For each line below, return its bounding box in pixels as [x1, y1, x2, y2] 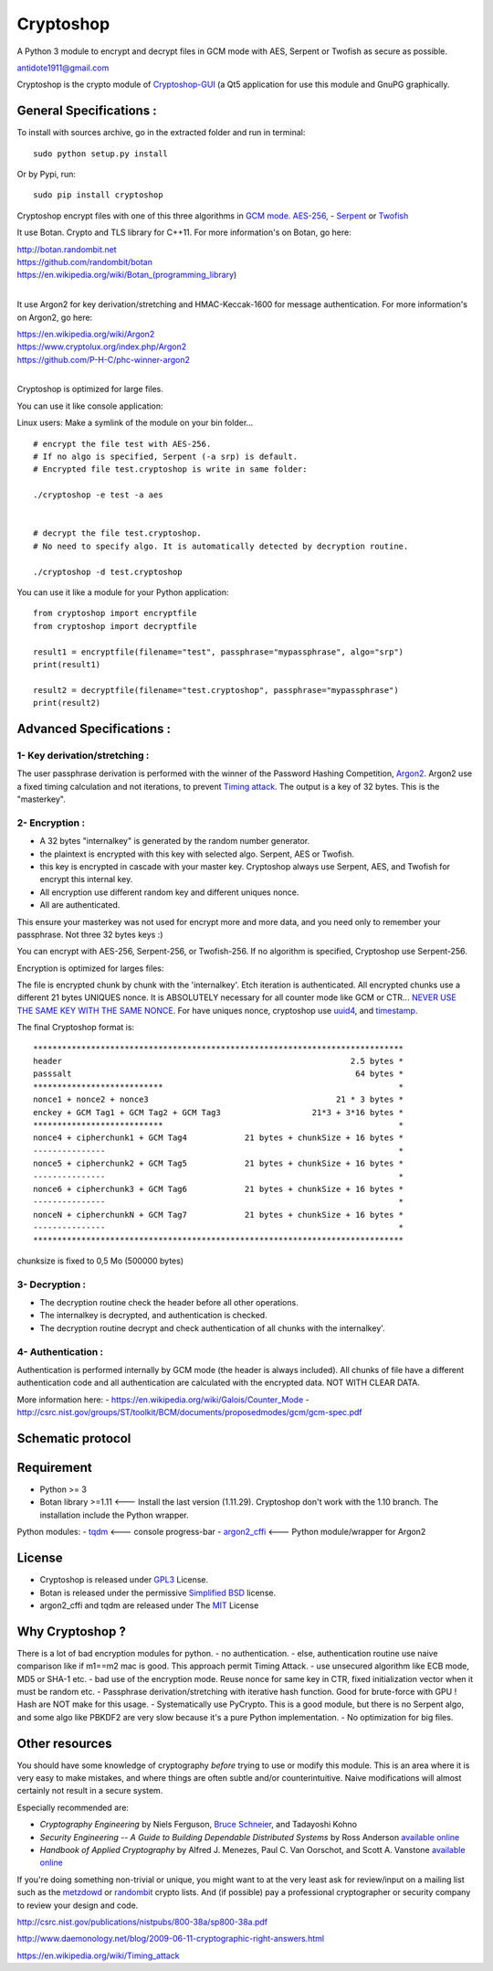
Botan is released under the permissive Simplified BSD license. [39, 1587, 277, 1598]
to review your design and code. [16, 1900, 139, 1911]
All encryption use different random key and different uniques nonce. [39, 887, 299, 898]
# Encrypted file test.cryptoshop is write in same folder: [33, 464, 308, 474]
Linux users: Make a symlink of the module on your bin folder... [16, 417, 254, 429]
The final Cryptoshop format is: [16, 1022, 135, 1033]
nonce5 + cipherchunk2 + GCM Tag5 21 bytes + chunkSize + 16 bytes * [33, 1158, 404, 1169]
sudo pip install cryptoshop [33, 190, 163, 200]
